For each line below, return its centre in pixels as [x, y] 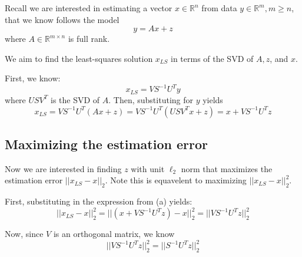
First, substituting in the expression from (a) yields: [99, 201]
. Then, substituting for [151, 99]
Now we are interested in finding [63, 168]
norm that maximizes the [227, 168]
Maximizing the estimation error [106, 144]
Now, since [24, 234]
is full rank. [89, 39]
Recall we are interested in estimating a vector [89, 8]
